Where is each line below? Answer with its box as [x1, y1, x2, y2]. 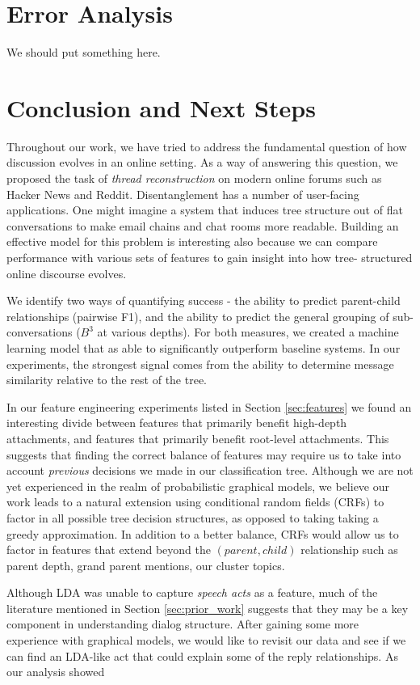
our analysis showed [6, 663, 105, 680]
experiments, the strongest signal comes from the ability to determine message [6, 355, 394, 372]
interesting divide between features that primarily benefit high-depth [6, 414, 347, 431]
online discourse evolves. [6, 264, 127, 281]
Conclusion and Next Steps [6, 91, 316, 124]
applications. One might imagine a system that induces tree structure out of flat [6, 201, 403, 218]
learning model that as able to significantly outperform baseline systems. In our [6, 339, 401, 356]
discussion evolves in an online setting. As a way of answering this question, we [6, 154, 398, 171]
